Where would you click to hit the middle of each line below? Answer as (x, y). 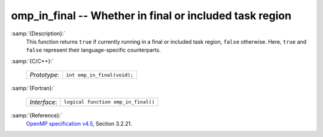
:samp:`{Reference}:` (37, 115)
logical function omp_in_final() (109, 102)
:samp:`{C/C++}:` (32, 61)
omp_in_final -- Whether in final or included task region (151, 16)
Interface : (43, 102)
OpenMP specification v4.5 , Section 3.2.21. (79, 123)
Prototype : (45, 75)
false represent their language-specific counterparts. (93, 50)
